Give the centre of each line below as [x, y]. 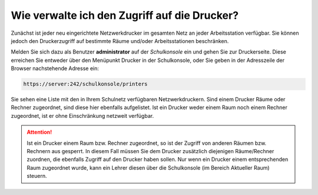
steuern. [37, 176]
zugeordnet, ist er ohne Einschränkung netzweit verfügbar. [82, 115]
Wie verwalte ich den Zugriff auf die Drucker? [125, 15]
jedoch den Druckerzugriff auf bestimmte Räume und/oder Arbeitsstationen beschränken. [120, 41]
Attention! [39, 132]
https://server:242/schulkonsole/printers [85, 84]
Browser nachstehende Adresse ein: [55, 68]
